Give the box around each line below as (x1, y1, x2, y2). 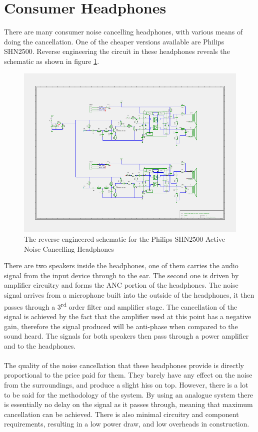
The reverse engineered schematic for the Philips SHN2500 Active (24, 234, 225, 244)
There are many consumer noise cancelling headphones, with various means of (4, 26, 243, 37)
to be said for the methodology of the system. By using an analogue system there (4, 389, 253, 400)
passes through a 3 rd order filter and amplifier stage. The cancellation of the (4, 300, 237, 312)
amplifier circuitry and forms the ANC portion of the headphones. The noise (4, 280, 238, 290)
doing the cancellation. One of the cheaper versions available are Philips (4, 36, 224, 46)
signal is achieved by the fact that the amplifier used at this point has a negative (4, 311, 251, 321)
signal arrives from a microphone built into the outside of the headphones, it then (4, 290, 254, 300)
